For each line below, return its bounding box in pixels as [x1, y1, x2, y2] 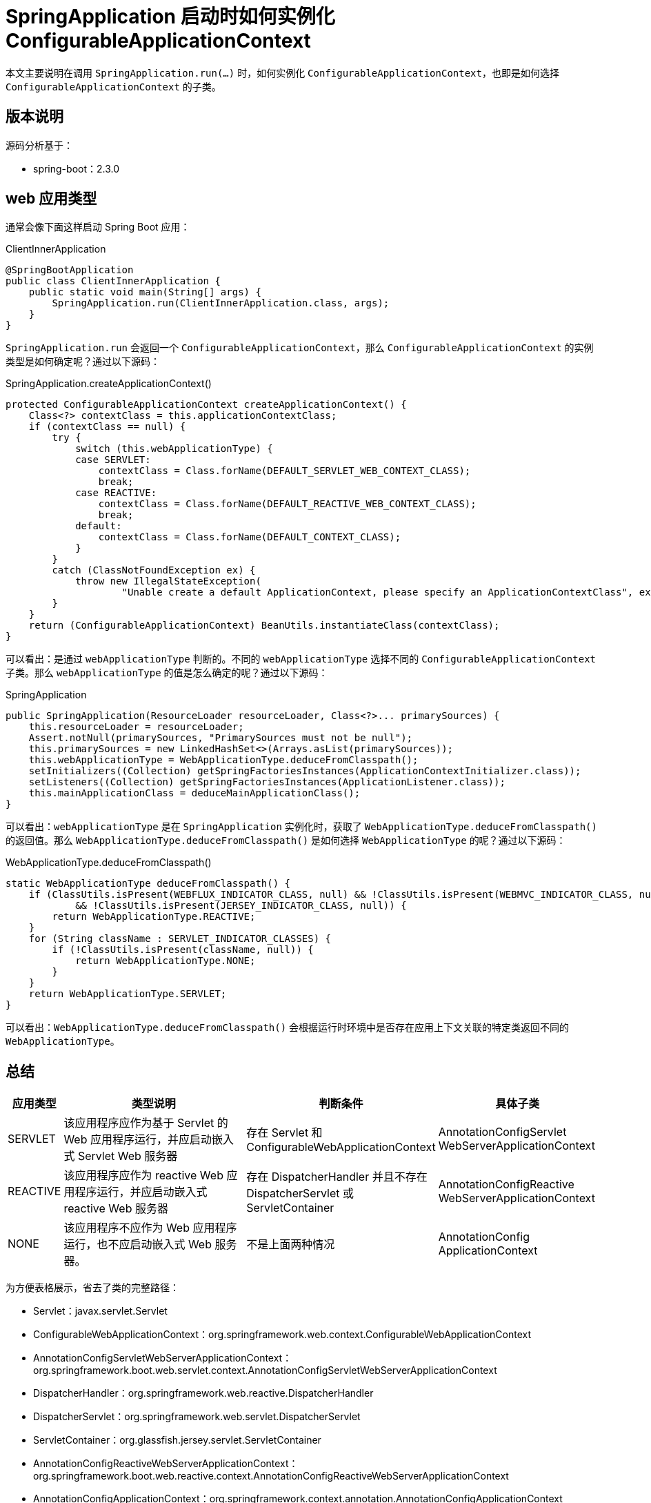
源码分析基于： [6, 139, 73, 151]
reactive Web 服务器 [63, 1201, 168, 1216]
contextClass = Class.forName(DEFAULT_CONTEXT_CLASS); [98, 531, 401, 543]
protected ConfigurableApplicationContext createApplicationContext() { [6, 399, 407, 411]
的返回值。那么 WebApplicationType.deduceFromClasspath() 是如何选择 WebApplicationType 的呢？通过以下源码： [6, 834, 566, 847]
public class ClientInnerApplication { [6, 275, 221, 287]
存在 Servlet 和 [246, 1126, 323, 1140]
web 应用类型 [6, 190, 97, 208]
